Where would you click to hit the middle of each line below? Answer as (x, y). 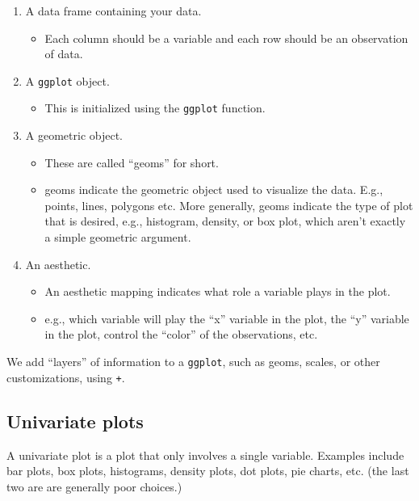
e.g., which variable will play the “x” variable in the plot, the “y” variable (227, 318)
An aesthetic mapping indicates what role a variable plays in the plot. (218, 291)
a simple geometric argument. (118, 237)
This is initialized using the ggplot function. (155, 108)
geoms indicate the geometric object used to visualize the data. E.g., (214, 189)
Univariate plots (75, 421)
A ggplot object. (67, 80)
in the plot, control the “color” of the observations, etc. (181, 334)
